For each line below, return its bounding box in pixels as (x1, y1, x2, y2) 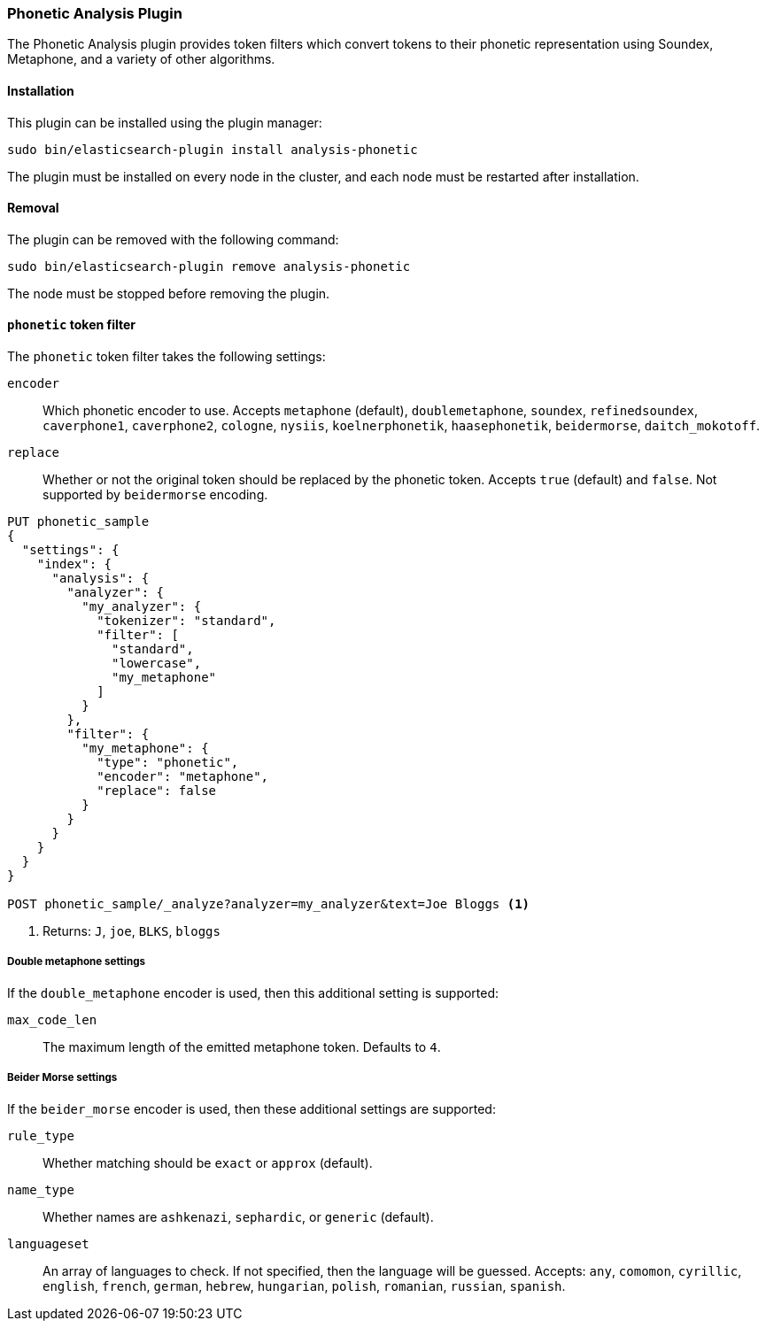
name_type (7, 1182, 74, 1197)
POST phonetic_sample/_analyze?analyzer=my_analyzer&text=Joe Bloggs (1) (7, 897, 530, 912)
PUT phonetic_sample (7, 514, 150, 529)
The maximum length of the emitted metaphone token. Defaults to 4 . (43, 1038, 441, 1054)
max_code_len (7, 1012, 97, 1027)
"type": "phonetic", (97, 755, 239, 770)
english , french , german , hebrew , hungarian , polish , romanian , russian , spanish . (43, 1278, 566, 1293)
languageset (7, 1236, 89, 1251)
